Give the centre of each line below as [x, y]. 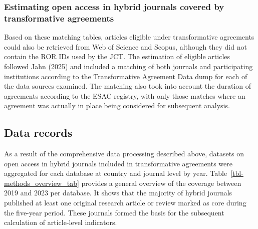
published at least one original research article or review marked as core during [125, 203]
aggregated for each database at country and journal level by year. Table [116, 173]
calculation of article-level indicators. [61, 222]
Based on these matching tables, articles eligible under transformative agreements [129, 37]
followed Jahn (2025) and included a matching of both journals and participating [128, 66]
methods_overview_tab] [42, 183]
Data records [38, 133]
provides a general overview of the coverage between [161, 183]
